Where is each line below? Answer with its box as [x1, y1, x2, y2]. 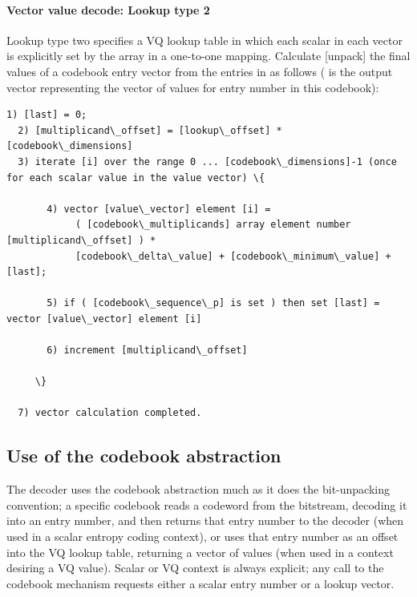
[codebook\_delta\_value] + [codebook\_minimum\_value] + [75, 250, 391, 262]
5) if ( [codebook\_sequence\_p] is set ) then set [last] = [47, 297, 380, 309]
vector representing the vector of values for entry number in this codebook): [6, 79, 379, 95]
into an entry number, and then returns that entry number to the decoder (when [6, 512, 404, 529]
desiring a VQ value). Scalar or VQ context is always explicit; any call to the [6, 559, 384, 576]
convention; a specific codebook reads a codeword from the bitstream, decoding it [6, 496, 407, 513]
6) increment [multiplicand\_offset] [47, 345, 248, 357]
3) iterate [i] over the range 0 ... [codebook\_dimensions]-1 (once [18, 155, 397, 167]
